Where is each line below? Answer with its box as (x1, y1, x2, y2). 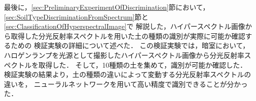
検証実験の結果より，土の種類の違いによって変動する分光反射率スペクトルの (4, 69, 251, 79)
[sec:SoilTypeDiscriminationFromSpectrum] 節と (4, 11, 148, 22)
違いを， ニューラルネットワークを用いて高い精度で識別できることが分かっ (4, 78, 248, 89)
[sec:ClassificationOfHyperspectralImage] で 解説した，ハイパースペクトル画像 (4, 21, 245, 31)
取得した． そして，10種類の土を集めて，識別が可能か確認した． (38, 59, 247, 70)
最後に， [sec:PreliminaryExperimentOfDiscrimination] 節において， (4, 2, 210, 12)
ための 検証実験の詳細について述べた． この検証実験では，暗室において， (10, 40, 250, 50)
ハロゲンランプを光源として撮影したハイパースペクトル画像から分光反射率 (4, 50, 244, 60)
